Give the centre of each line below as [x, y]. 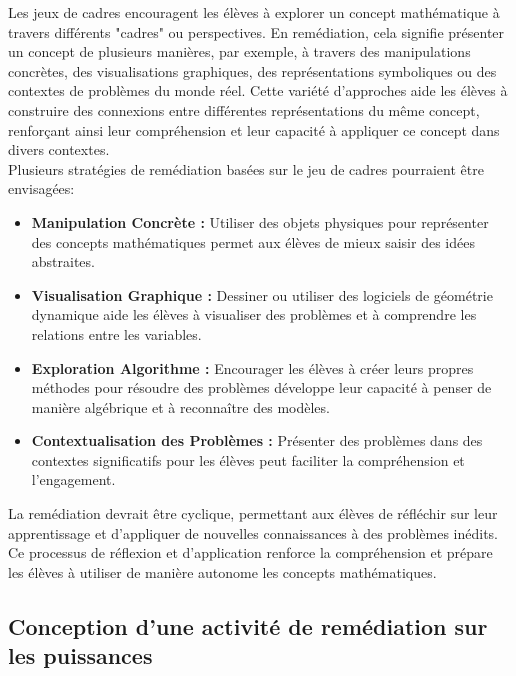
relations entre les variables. [116, 333]
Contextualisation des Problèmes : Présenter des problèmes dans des [257, 440]
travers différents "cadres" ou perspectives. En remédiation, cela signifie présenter [256, 31]
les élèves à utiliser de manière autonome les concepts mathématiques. [222, 571]
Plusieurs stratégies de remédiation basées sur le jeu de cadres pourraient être [246, 168]
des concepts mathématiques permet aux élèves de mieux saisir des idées [253, 241]
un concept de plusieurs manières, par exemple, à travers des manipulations [239, 51]
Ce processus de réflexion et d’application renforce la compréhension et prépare [250, 552]
